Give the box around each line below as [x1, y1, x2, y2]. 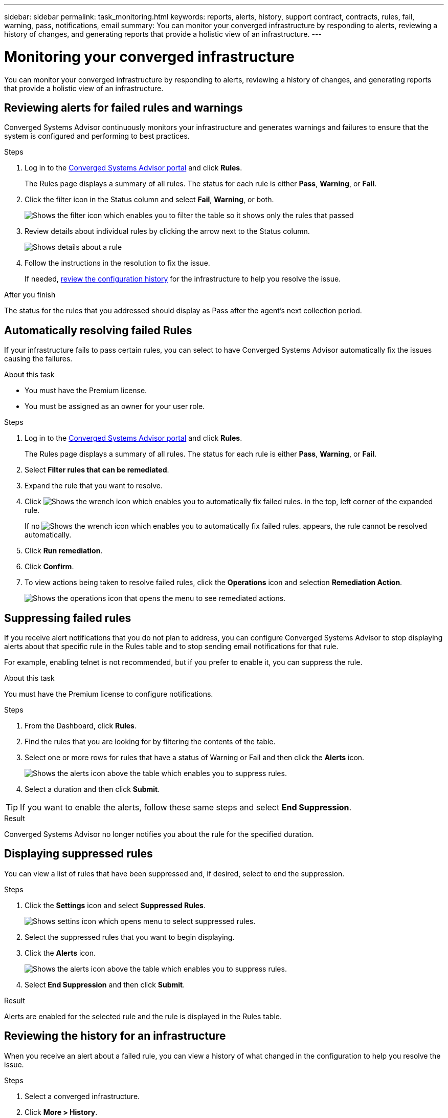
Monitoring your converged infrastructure [4, 48, 295, 66]
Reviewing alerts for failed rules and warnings [4, 101, 243, 114]
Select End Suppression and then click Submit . [25, 980, 185, 989]
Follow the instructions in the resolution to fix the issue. [25, 259, 210, 268]
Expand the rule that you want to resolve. [25, 481, 163, 490]
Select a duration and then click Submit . [25, 785, 160, 794]
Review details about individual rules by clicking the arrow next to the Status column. [25, 227, 310, 236]
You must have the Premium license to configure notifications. [4, 690, 213, 699]
